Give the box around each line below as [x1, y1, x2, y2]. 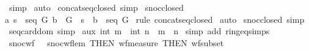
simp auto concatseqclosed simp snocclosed [9, 1, 184, 13]
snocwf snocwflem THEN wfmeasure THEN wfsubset [9, 36, 224, 49]
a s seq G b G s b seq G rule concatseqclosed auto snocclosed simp [5, 13, 305, 25]
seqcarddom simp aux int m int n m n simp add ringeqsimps [9, 25, 270, 37]
